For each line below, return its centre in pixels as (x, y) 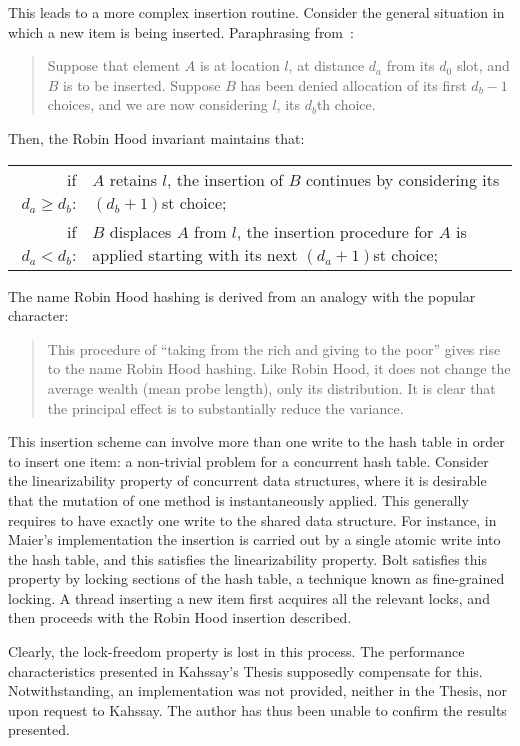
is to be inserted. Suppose (142, 84)
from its (410, 65)
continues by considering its (403, 179)
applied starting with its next (195, 254)
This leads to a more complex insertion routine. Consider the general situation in (256, 12)
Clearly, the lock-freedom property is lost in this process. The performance (236, 651)
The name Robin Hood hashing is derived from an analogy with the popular (242, 295)
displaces (140, 231)
